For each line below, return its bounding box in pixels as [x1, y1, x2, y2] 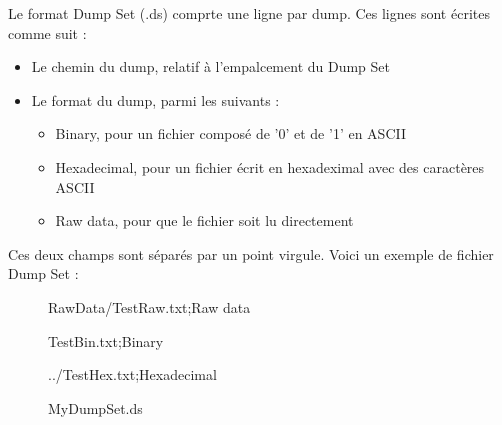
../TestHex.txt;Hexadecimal [48, 364, 217, 385]
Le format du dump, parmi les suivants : [31, 89, 280, 110]
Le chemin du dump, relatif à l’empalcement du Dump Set [31, 56, 390, 77]
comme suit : [8, 22, 87, 43]
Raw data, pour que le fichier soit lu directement [55, 210, 354, 231]
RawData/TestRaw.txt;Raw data [48, 296, 251, 317]
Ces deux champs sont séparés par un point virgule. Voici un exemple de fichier [8, 243, 494, 264]
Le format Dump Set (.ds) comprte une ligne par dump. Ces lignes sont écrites [8, 3, 490, 23]
